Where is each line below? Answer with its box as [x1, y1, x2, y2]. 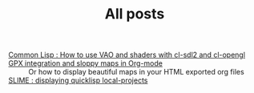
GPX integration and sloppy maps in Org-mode [8, 59, 163, 68]
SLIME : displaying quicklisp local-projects [8, 75, 148, 85]
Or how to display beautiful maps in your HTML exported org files [28, 67, 244, 77]
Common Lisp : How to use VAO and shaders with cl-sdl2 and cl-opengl [8, 50, 246, 60]
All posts [104, 5, 165, 23]
